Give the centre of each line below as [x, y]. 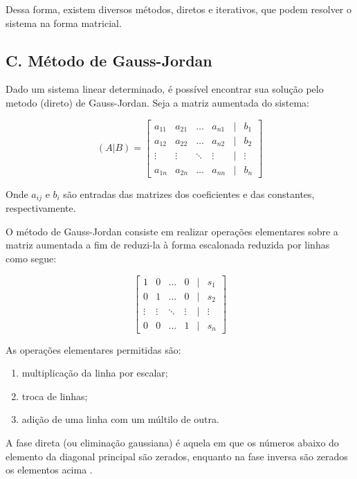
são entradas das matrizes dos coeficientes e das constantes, [189, 193]
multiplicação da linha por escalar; [95, 373]
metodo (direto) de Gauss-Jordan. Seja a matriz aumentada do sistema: [157, 102]
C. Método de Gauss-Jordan [109, 60]
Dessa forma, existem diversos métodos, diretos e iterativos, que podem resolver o [178, 9]
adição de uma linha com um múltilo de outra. [120, 419]
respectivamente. [41, 208]
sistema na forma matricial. [64, 22]
